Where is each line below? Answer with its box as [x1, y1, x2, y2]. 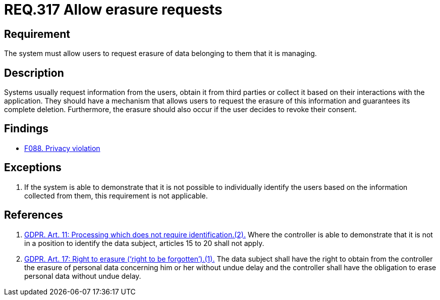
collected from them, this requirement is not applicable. [24, 191, 208, 200]
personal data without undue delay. [24, 271, 141, 280]
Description [4, 66, 64, 79]
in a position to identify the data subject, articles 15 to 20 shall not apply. [24, 238, 264, 247]
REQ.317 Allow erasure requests [4, 1, 223, 18]
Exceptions [4, 161, 62, 174]
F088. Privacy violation [24, 143, 100, 153]
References [4, 209, 63, 222]
